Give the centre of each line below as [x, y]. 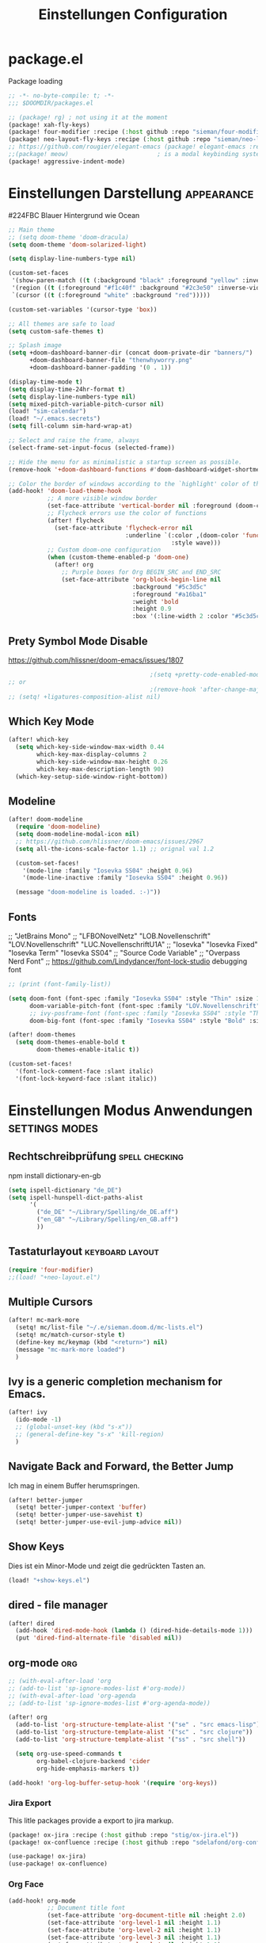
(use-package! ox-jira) [47, 1857]
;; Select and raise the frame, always [74, 441]
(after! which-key [38, 740]
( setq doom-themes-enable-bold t [70, 1042]
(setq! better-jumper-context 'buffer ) [81, 1507]
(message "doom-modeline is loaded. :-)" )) [88, 892]
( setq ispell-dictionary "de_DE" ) [65, 1190]
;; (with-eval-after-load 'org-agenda [72, 1696]
